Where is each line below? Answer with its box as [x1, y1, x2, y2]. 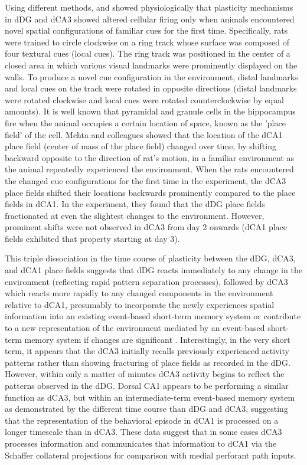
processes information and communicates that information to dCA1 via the [5, 437, 277, 449]
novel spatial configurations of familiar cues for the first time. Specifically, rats [5, 24, 288, 37]
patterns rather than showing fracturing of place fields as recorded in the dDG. [5, 356, 290, 368]
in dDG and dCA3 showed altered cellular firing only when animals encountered [5, 12, 295, 25]
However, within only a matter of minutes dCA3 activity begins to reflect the [5, 368, 285, 380]
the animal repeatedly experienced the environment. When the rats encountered [5, 163, 294, 175]
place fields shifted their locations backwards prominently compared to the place [5, 186, 296, 198]
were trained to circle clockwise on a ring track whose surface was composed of [5, 35, 289, 48]
